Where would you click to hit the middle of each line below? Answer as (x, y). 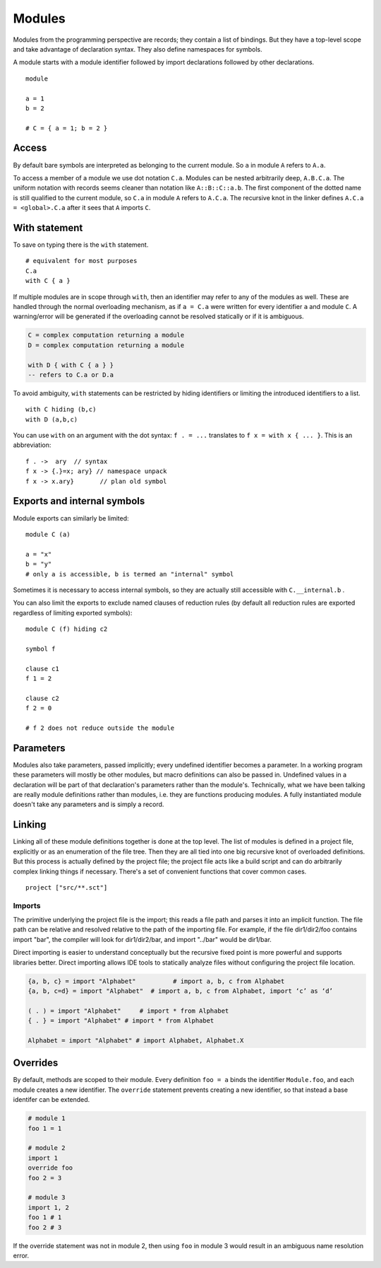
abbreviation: (32, 445)
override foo (50, 1168)
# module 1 (47, 1118)
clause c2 (42, 698)
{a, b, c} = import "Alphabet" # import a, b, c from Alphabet (156, 981)
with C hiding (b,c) (61, 409)
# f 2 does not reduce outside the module (100, 728)
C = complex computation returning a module (106, 335)
